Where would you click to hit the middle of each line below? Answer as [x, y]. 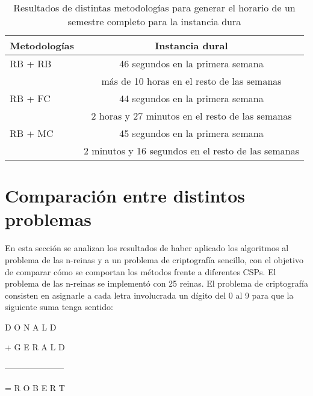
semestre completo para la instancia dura [154, 21]
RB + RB [31, 63]
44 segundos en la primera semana [191, 98]
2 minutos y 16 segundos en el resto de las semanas [191, 151]
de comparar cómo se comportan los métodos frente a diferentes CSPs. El [141, 271]
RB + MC [32, 133]
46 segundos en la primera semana [191, 63]
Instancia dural [191, 45]
